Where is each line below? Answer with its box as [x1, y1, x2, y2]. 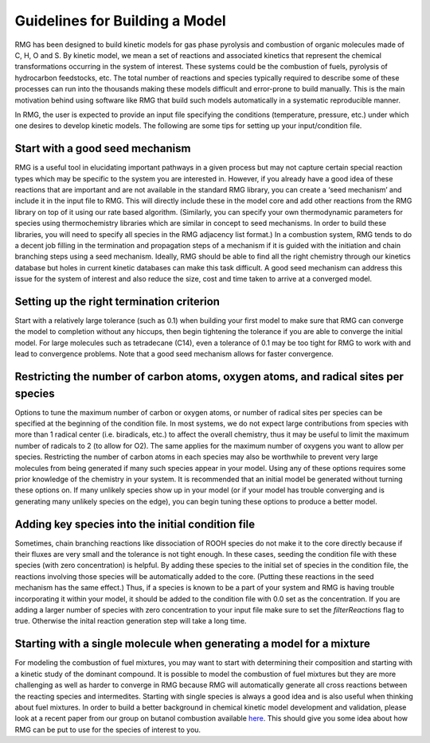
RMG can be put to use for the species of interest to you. [14, 725, 201, 734]
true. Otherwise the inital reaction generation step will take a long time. [14, 617, 247, 626]
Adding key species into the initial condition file [14, 517, 255, 531]
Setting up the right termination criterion [14, 294, 221, 308]
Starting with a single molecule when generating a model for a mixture [14, 637, 370, 651]
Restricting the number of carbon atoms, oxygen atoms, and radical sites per [14, 370, 404, 383]
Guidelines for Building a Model [14, 12, 226, 29]
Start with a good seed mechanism [14, 142, 191, 155]
